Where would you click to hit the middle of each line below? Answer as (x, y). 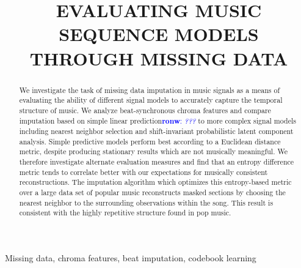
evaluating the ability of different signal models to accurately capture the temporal (151, 100)
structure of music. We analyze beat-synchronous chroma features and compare (145, 110)
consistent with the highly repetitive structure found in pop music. (125, 213)
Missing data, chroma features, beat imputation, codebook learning (131, 258)
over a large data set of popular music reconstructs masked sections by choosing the (152, 192)
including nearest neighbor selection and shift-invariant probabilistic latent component (156, 131)
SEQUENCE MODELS (159, 34)
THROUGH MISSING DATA (159, 58)
